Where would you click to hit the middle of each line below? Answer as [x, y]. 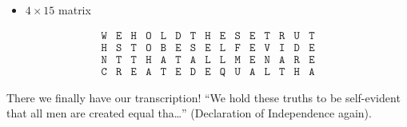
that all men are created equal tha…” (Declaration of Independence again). [189, 113]
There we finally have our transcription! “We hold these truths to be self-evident [203, 97]
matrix [75, 10]
